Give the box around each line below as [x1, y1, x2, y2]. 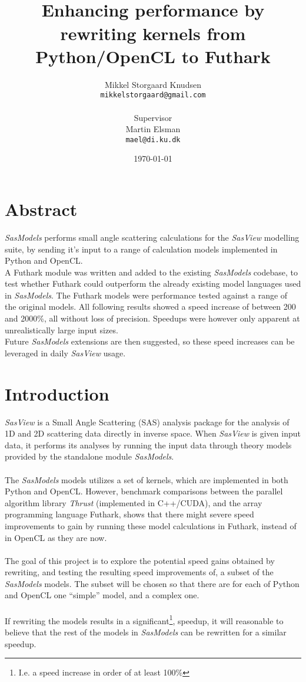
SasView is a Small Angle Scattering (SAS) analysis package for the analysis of [5, 415, 290, 428]
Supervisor [134, 111, 172, 123]
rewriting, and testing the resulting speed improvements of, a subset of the [5, 566, 274, 578]
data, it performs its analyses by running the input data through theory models [5, 438, 292, 451]
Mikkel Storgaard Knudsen [105, 78, 201, 90]
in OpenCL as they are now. [5, 531, 107, 543]
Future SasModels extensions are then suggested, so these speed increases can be [5, 335, 295, 347]
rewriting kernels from [60, 21, 246, 45]
